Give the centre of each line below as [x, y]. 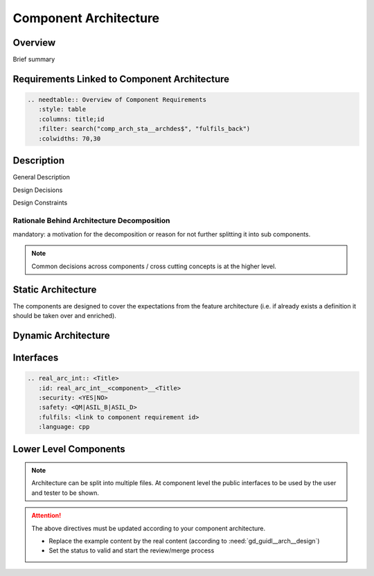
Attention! [46, 516]
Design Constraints [40, 202]
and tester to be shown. [65, 493]
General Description [42, 177]
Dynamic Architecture [61, 335]
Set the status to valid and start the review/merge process [132, 550]
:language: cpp [64, 427]
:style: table [62, 110]
